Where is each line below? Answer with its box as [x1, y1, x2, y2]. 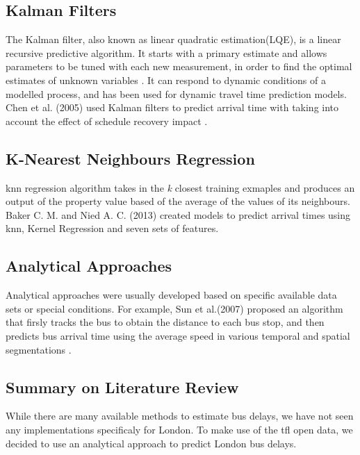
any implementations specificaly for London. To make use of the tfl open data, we [6, 422, 353, 436]
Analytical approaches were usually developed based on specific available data [6, 288, 337, 302]
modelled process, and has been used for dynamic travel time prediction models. [6, 86, 347, 101]
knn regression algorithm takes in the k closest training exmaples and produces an [6, 180, 355, 195]
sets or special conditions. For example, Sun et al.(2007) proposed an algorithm [6, 301, 343, 315]
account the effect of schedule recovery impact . [6, 113, 208, 128]
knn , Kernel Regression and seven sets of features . [6, 221, 219, 235]
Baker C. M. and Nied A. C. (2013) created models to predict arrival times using [6, 207, 351, 222]
